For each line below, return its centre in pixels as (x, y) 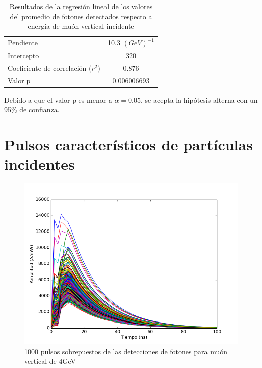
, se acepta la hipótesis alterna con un (199, 99)
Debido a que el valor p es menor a (58, 99)
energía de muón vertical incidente (81, 26)
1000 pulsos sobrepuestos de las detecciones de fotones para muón (126, 351)
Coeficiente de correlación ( (50, 67)
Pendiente (23, 43)
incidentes (39, 164)
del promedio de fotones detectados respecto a (81, 16)
